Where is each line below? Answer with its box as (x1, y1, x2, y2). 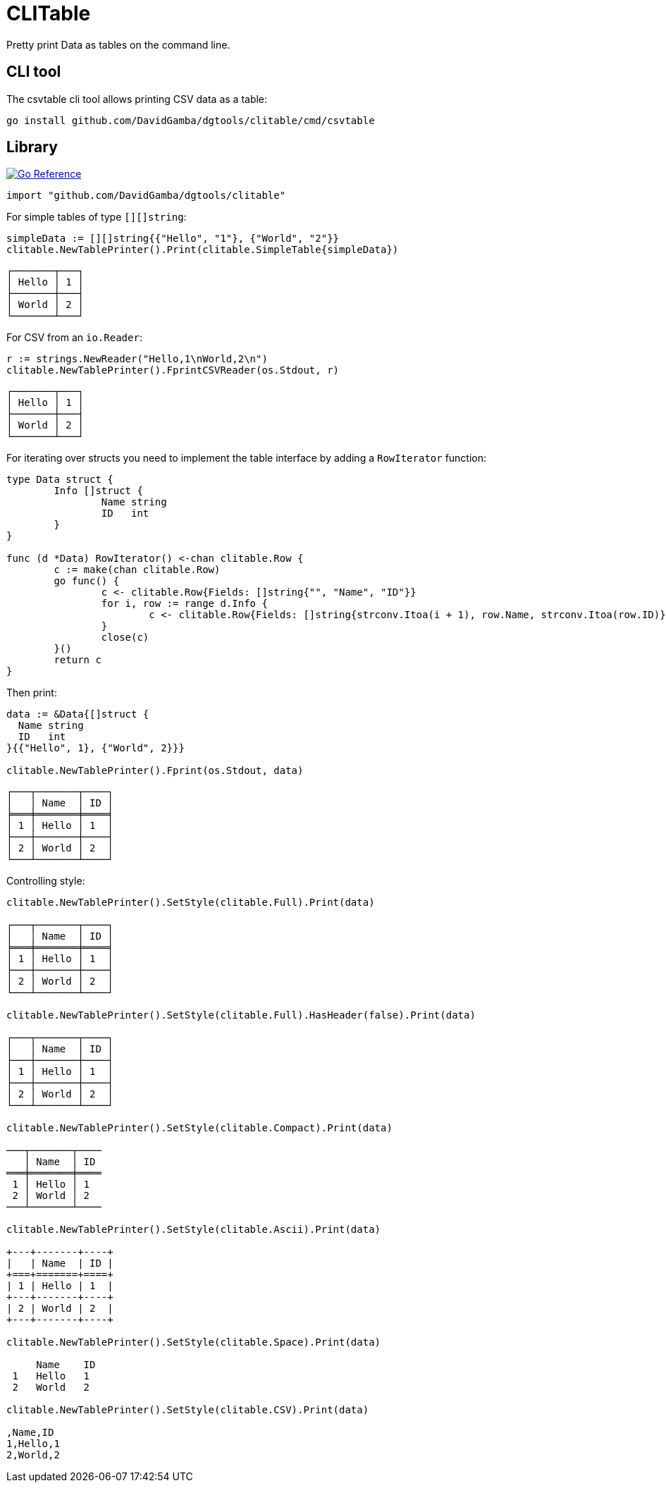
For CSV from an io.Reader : (6, 331, 142, 344)
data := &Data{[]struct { (6, 708, 149, 720)
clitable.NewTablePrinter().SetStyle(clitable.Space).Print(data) (6, 1336, 381, 1348)
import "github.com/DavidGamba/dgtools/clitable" (6, 190, 286, 202)
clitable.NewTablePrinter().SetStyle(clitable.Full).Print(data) (6, 897, 375, 909)
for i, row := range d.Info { (101, 598, 268, 610)
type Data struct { (6, 474, 113, 486)
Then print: (6, 687, 57, 699)
